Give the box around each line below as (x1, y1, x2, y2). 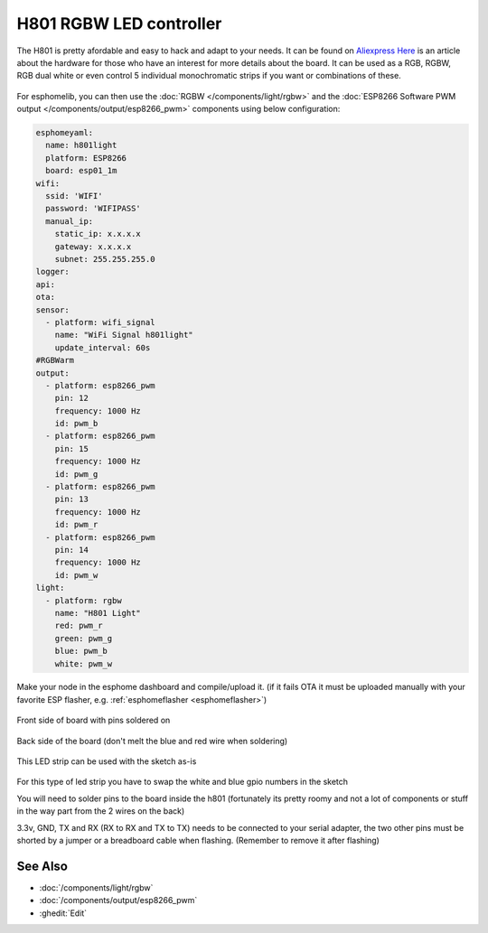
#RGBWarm (35, 355, 75, 366)
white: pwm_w (54, 658, 113, 668)
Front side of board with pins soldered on (16, 714, 171, 726)
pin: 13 (54, 494, 89, 505)
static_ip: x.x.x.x (54, 229, 142, 239)
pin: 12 (54, 393, 89, 404)
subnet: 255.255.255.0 (54, 254, 155, 264)
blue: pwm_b (54, 646, 108, 657)
